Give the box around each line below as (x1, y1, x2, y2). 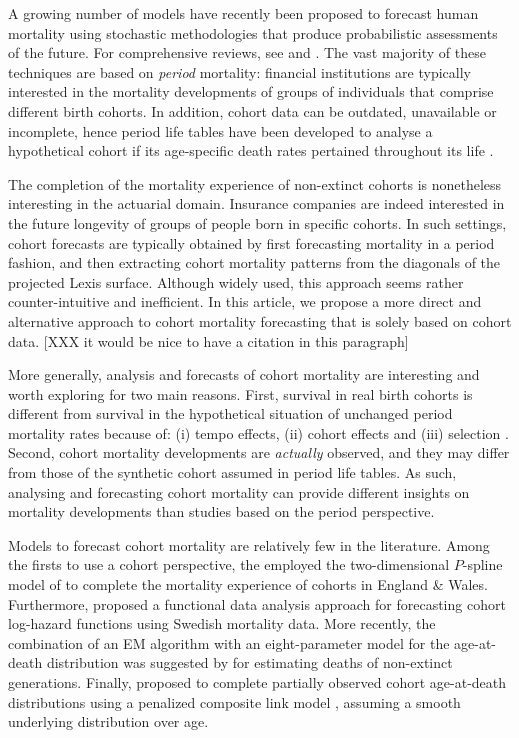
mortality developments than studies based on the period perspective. (8, 501, 435, 522)
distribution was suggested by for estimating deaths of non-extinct (46, 652, 453, 673)
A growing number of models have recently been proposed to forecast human (8, 3, 479, 23)
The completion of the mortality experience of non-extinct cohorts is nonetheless (8, 173, 502, 194)
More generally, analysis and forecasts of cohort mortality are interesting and (8, 364, 480, 385)
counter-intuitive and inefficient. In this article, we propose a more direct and (8, 291, 482, 312)
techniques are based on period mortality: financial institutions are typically (8, 61, 471, 82)
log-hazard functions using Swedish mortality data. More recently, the (8, 613, 436, 634)
